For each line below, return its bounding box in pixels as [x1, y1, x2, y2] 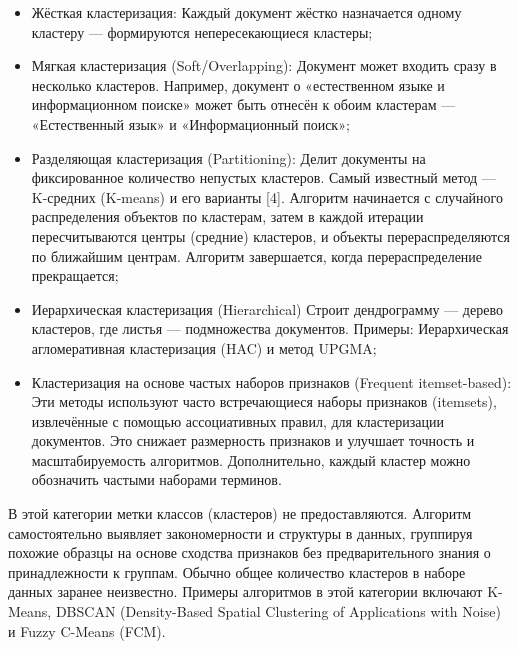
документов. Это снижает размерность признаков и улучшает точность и [31, 430, 475, 451]
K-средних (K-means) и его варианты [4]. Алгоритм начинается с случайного [31, 186, 503, 207]
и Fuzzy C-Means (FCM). [8, 620, 166, 641]
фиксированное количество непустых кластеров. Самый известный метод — [31, 167, 496, 188]
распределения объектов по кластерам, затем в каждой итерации [31, 206, 424, 227]
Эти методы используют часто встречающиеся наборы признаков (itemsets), [31, 391, 497, 412]
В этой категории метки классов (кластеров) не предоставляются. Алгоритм [8, 503, 472, 524]
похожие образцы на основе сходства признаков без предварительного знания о [8, 542, 491, 563]
